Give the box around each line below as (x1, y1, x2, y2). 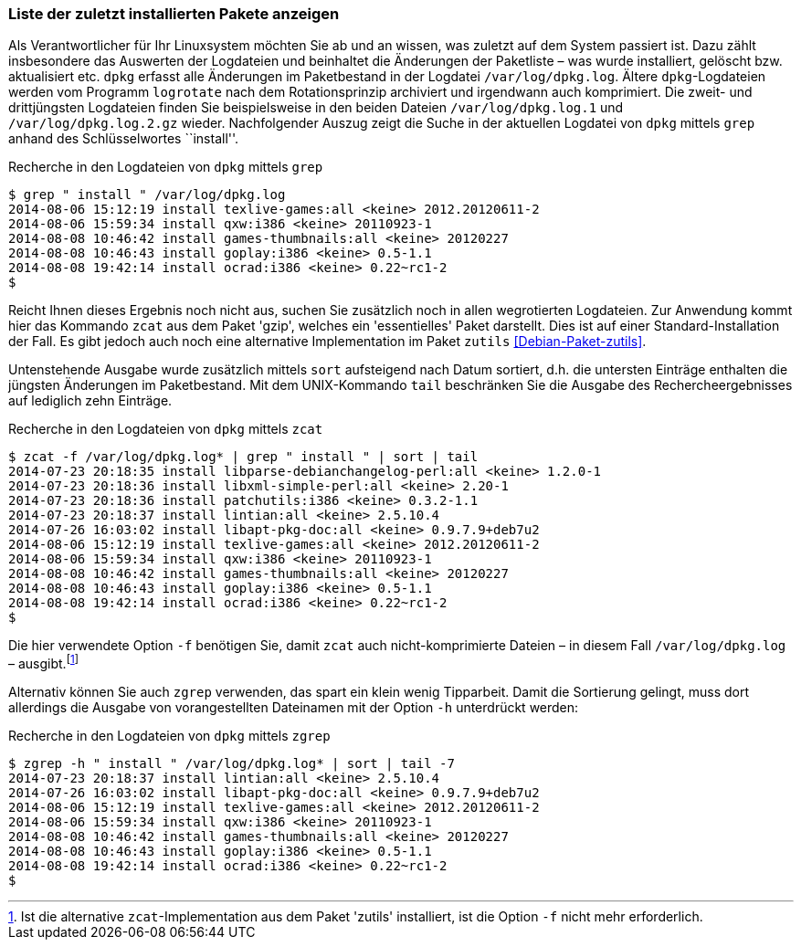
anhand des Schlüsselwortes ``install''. (8, 131, 239, 147)
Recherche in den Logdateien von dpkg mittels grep (8, 159, 323, 175)
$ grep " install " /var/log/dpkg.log (8, 187, 286, 203)
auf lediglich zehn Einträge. (8, 393, 173, 409)
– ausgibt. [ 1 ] (8, 653, 79, 672)
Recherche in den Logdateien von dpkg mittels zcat (8, 421, 323, 437)
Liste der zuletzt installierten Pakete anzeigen (8, 5, 340, 23)
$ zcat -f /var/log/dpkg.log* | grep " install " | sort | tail (8, 449, 479, 465)
